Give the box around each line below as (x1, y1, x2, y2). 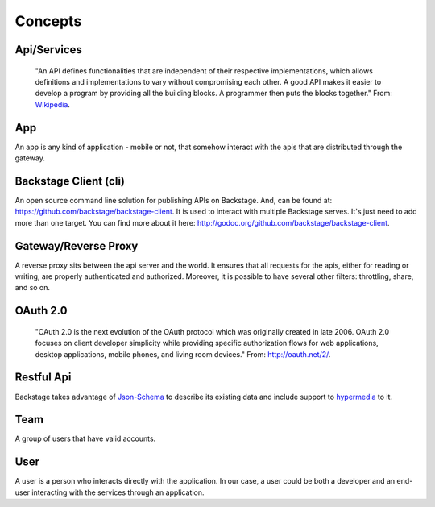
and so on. (14, 283, 51, 293)
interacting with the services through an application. (31, 488, 205, 497)
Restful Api (14, 371, 72, 384)
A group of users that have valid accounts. (14, 434, 156, 443)
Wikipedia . (35, 99, 70, 109)
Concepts (14, 12, 82, 30)
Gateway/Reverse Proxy (14, 239, 139, 253)
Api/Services (14, 43, 82, 56)
